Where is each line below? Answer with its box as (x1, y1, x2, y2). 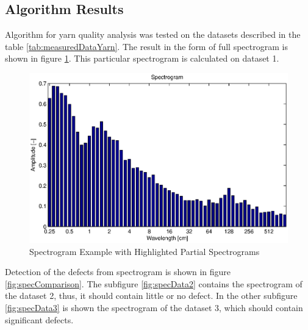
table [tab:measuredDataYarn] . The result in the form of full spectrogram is (5, 40, 288, 52)
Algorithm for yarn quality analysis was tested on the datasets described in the (5, 28, 301, 41)
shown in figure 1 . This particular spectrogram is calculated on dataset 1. (5, 52, 279, 65)
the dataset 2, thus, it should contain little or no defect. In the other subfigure (5, 289, 298, 302)
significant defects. (5, 313, 74, 326)
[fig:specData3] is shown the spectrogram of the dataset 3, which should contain (5, 301, 303, 314)
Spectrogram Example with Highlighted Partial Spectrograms (29, 245, 260, 257)
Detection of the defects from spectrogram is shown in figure (5, 265, 231, 278)
